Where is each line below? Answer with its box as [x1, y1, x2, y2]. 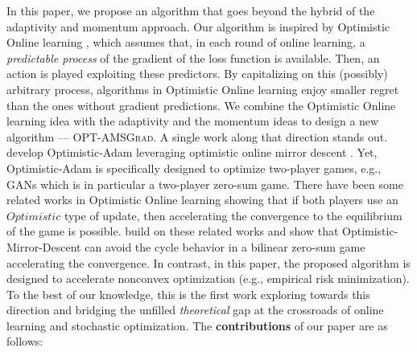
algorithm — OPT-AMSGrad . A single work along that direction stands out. [6, 128, 388, 145]
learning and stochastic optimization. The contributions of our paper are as [6, 317, 388, 334]
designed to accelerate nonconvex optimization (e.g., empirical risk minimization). [6, 270, 410, 287]
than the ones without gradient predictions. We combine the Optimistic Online [6, 96, 396, 113]
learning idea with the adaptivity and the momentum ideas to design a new [6, 113, 379, 129]
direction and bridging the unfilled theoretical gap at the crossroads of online [6, 301, 384, 318]
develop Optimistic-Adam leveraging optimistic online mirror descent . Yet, [6, 144, 378, 161]
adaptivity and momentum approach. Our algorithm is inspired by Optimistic [6, 18, 390, 35]
